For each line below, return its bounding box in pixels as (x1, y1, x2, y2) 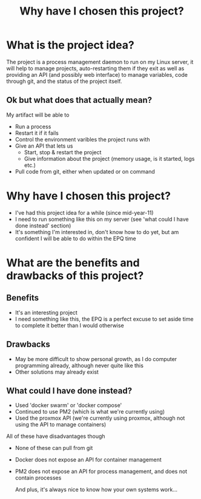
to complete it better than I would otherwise (15, 322, 124, 329)
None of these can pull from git (15, 445, 93, 452)
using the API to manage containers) (15, 421, 107, 428)
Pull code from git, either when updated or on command (15, 168, 156, 175)
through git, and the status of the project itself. (6, 77, 122, 85)
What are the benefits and (6, 256, 140, 270)
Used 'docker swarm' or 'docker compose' (15, 402, 122, 409)
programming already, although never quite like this (15, 362, 144, 369)
